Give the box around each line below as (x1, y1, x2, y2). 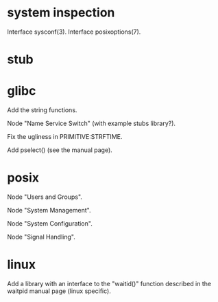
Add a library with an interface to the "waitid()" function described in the (7, 279, 211, 288)
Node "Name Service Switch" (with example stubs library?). (7, 119, 176, 128)
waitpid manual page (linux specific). (7, 287, 111, 295)
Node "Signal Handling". (7, 233, 75, 241)
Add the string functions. (7, 106, 77, 114)
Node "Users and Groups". (7, 193, 82, 201)
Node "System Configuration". (7, 219, 93, 228)
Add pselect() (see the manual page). (7, 146, 113, 154)
